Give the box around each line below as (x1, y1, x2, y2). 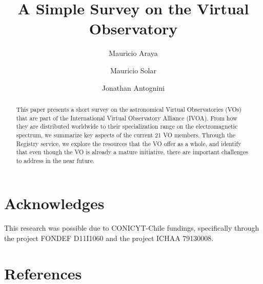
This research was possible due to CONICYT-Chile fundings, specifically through (4, 222, 259, 233)
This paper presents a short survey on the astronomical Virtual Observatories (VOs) (16, 105, 241, 113)
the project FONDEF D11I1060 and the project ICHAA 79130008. (4, 233, 214, 244)
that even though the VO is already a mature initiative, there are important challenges (16, 148, 248, 156)
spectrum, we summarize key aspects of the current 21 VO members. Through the (16, 130, 236, 139)
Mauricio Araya (109, 48, 158, 58)
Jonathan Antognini (102, 82, 165, 93)
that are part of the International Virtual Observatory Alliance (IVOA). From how (16, 113, 237, 122)
